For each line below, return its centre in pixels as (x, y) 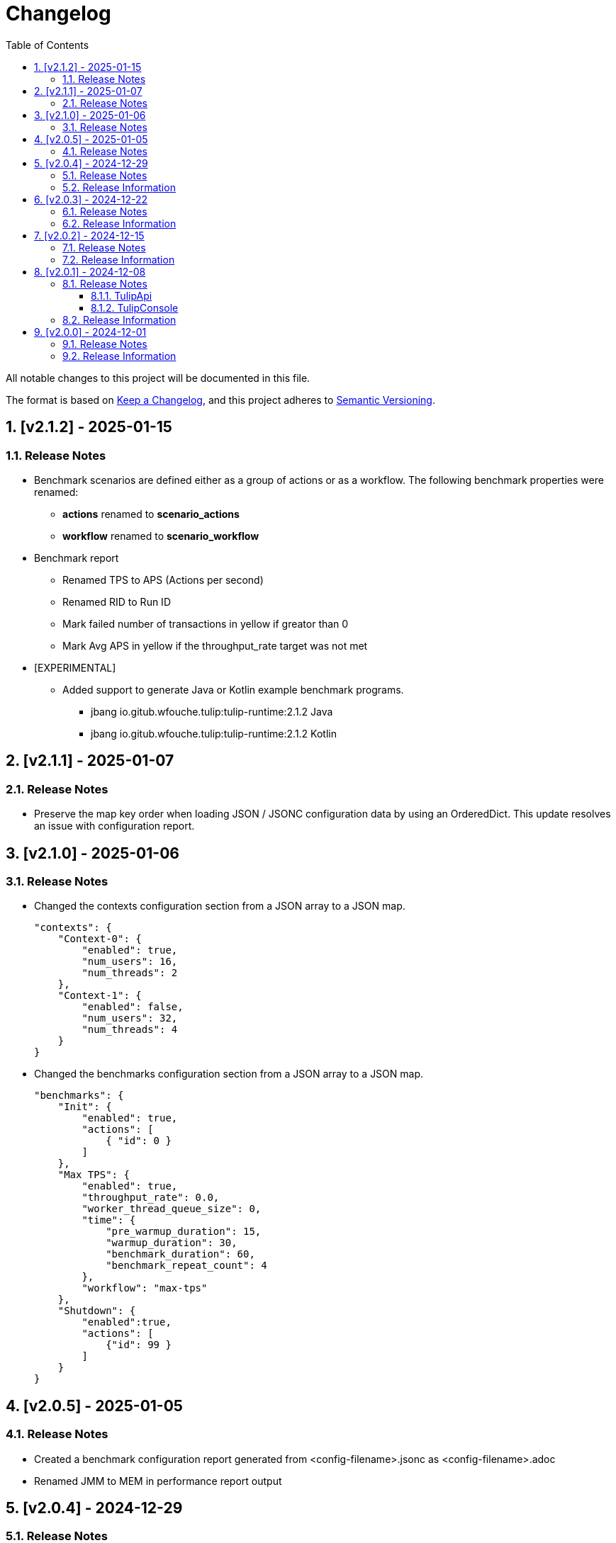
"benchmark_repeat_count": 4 (186, 1266)
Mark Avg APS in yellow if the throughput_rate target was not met (215, 645)
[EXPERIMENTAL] (75, 667)
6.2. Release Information (119, 223)
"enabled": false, (133, 1007)
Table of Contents (47, 45)
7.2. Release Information (119, 259)
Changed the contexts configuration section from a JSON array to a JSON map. (220, 906)
